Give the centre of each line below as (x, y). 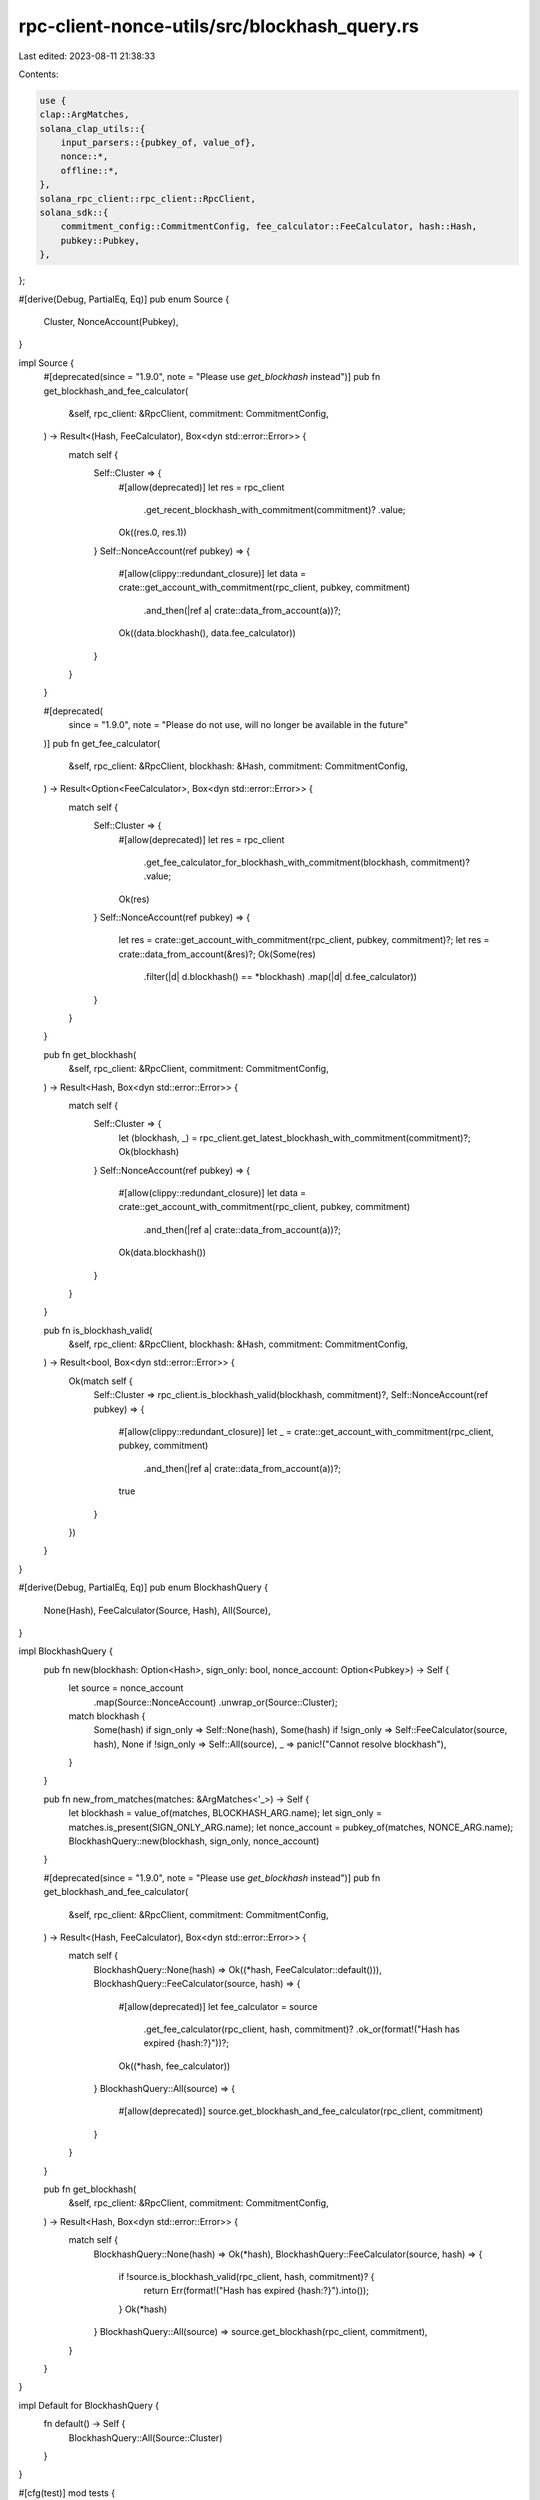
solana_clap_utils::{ (92, 128)
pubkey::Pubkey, (100, 240)
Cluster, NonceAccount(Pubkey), (111, 321)
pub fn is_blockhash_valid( (98, 1330)
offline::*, (90, 170)
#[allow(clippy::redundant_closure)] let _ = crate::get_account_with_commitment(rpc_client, (306, 1432)
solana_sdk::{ (74, 213)
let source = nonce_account (126, 1688)
